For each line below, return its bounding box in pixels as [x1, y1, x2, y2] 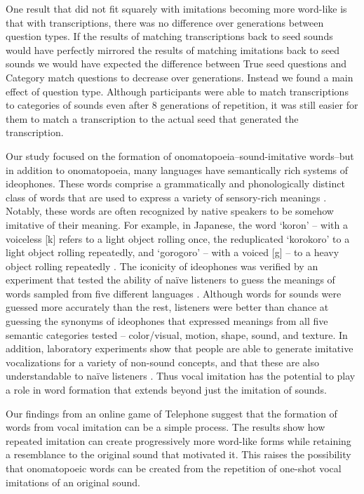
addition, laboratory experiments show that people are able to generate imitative [6, 341, 353, 356]
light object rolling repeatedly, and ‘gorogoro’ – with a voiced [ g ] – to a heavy [6, 245, 339, 260]
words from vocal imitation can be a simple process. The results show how [6, 420, 325, 434]
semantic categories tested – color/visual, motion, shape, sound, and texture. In [6, 327, 348, 342]
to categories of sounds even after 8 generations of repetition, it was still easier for [6, 98, 358, 112]
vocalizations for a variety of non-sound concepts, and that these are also [6, 354, 319, 369]
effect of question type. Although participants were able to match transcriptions [6, 84, 349, 98]
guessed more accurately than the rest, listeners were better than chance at [6, 300, 329, 314]
